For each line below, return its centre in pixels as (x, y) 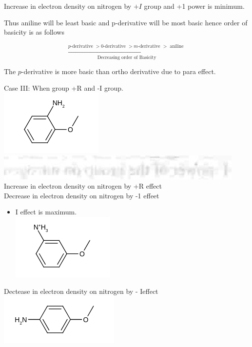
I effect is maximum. (46, 212)
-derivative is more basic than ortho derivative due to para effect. (118, 71)
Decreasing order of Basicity (127, 57)
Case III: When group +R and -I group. (64, 87)
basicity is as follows (34, 32)
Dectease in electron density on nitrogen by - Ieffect (81, 291)
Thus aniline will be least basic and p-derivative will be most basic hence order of (126, 22)
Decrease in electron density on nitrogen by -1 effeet (82, 195)
